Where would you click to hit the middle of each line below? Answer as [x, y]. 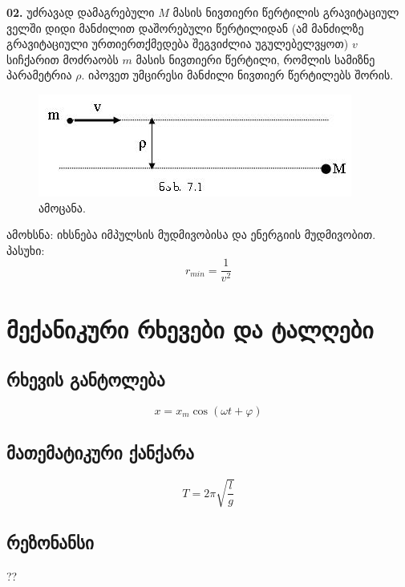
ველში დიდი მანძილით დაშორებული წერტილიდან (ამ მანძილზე [185, 28]
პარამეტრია [39, 75]
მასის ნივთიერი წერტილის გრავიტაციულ [286, 12]
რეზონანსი [50, 542]
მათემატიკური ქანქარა [100, 453]
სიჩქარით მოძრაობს [63, 59]
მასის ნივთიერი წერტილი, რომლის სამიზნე [255, 59]
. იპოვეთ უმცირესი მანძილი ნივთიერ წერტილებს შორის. [237, 75]
